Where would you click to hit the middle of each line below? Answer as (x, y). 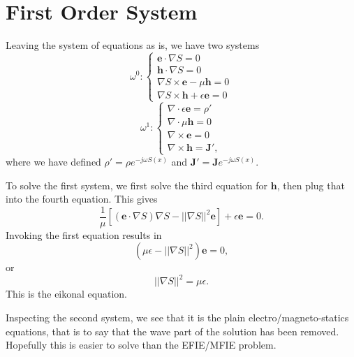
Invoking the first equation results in (84, 234)
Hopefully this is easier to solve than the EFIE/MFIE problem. (141, 345)
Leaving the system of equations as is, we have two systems (133, 45)
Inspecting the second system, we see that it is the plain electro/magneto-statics (177, 318)
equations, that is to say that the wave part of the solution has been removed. (172, 331)
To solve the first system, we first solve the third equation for (137, 185)
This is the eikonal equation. (66, 294)
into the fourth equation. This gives (82, 199)
